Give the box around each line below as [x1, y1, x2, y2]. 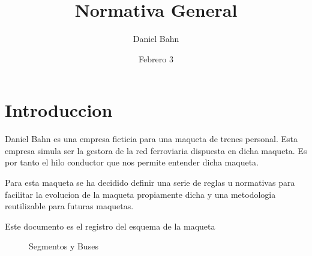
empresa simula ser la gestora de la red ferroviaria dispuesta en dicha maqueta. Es [5, 144, 307, 156]
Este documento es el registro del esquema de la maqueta [5, 219, 215, 232]
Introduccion [5, 98, 113, 122]
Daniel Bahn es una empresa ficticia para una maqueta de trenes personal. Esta [5, 132, 298, 145]
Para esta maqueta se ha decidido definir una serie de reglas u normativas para [5, 176, 295, 189]
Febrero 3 [139, 52, 173, 65]
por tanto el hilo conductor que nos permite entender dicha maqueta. [5, 156, 259, 168]
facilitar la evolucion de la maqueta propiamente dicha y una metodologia [5, 188, 276, 200]
